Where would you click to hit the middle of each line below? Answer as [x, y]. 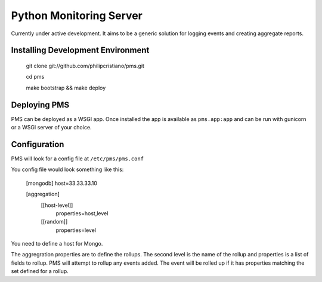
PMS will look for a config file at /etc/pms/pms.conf [78, 159]
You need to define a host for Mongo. [57, 244]
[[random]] [54, 222]
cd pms [35, 77]
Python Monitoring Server [77, 16]
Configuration [38, 144]
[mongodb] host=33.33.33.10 [62, 183]
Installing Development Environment [80, 50]
